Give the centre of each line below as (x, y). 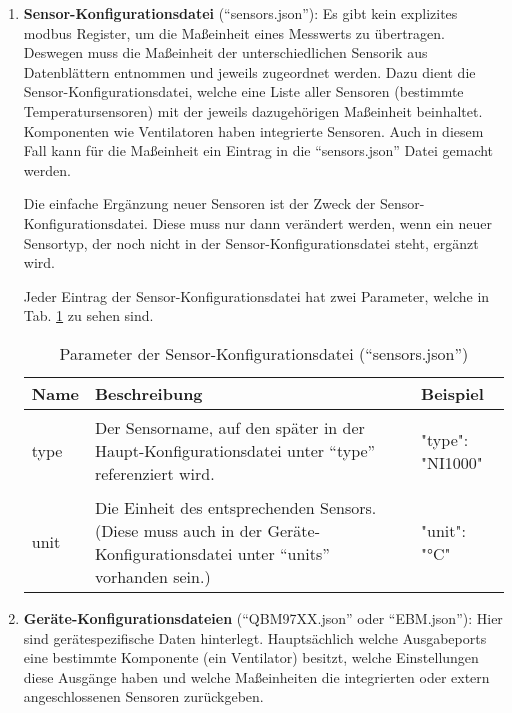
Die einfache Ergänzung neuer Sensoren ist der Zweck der (199, 203)
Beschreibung (148, 393)
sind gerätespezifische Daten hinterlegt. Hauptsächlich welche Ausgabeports (255, 637)
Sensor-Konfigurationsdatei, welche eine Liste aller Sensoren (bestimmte (243, 91)
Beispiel (452, 393)
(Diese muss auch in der (178, 530)
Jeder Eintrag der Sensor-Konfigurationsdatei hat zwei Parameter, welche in (256, 295)
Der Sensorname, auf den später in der (229, 428)
